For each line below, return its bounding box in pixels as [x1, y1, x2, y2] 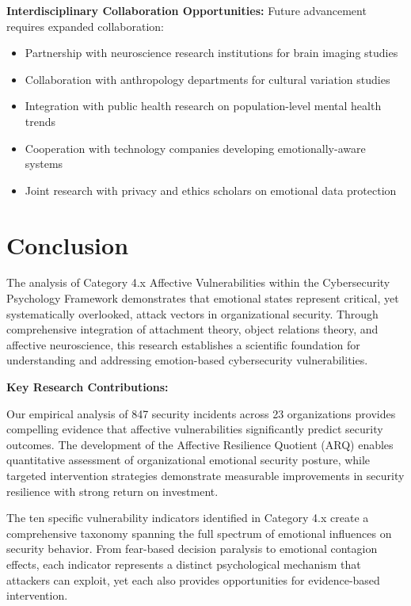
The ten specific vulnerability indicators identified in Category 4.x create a [6, 509, 369, 526]
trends [25, 112, 56, 129]
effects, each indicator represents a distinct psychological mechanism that [6, 555, 361, 572]
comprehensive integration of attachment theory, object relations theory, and [6, 321, 379, 337]
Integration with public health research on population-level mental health [25, 97, 382, 114]
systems [25, 155, 63, 172]
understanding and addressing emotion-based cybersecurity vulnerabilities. [6, 352, 368, 368]
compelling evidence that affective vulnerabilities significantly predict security [6, 421, 383, 437]
